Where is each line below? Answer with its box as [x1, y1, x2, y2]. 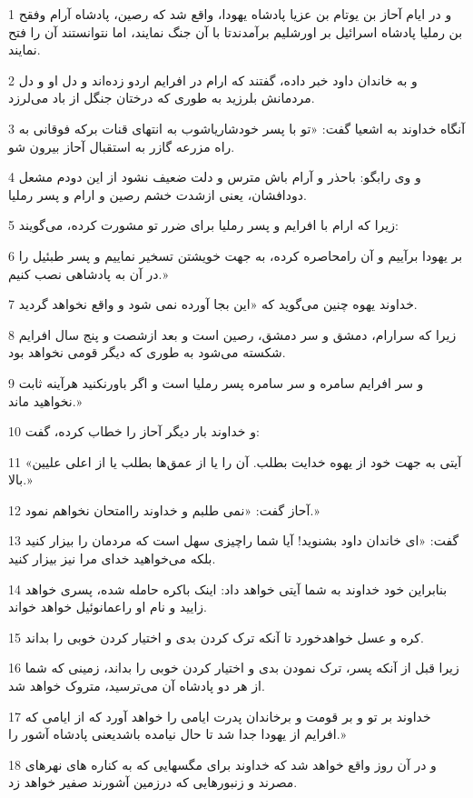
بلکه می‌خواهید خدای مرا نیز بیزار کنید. [8, 549, 216, 568]
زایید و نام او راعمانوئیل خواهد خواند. [8, 597, 207, 616]
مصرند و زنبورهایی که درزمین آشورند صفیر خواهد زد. [8, 773, 298, 792]
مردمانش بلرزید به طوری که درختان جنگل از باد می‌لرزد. [8, 88, 315, 107]
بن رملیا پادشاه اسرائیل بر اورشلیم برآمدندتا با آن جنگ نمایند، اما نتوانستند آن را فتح [8, 22, 463, 41]
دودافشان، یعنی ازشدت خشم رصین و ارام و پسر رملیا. [8, 185, 307, 204]
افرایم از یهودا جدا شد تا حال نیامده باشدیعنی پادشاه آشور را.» [8, 724, 347, 743]
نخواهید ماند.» [8, 391, 83, 410]
